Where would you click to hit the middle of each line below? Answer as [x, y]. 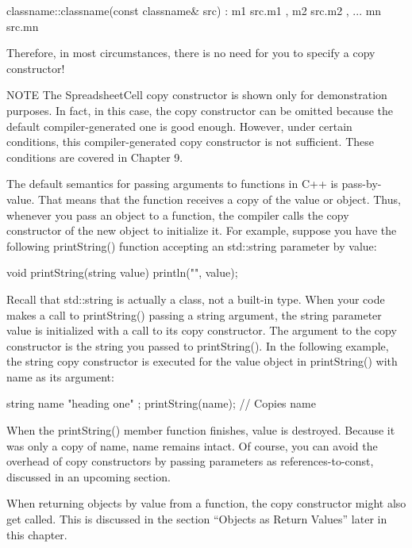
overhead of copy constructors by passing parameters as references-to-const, [190, 461]
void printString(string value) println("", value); [122, 272]
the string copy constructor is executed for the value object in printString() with [202, 361]
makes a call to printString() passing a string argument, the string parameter [194, 314]
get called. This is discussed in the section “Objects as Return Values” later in [197, 519]
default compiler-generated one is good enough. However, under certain [179, 126]
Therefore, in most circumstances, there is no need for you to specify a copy [191, 53]
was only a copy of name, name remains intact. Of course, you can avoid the [192, 445]
